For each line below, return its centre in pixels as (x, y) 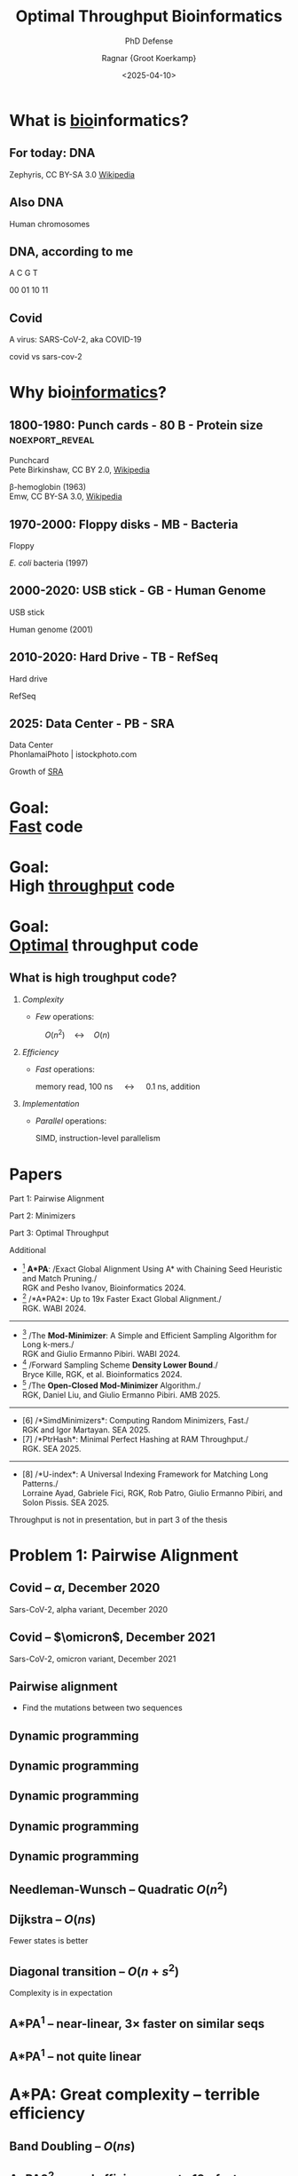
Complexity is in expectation (61, 1993)
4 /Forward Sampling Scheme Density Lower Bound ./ (120, 1364)
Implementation (51, 1104)
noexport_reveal (52, 439)
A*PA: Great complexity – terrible (135, 2095)
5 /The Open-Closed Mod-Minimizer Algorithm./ (111, 1384)
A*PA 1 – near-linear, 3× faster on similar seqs (137, 2022)
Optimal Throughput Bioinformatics (149, 16)
